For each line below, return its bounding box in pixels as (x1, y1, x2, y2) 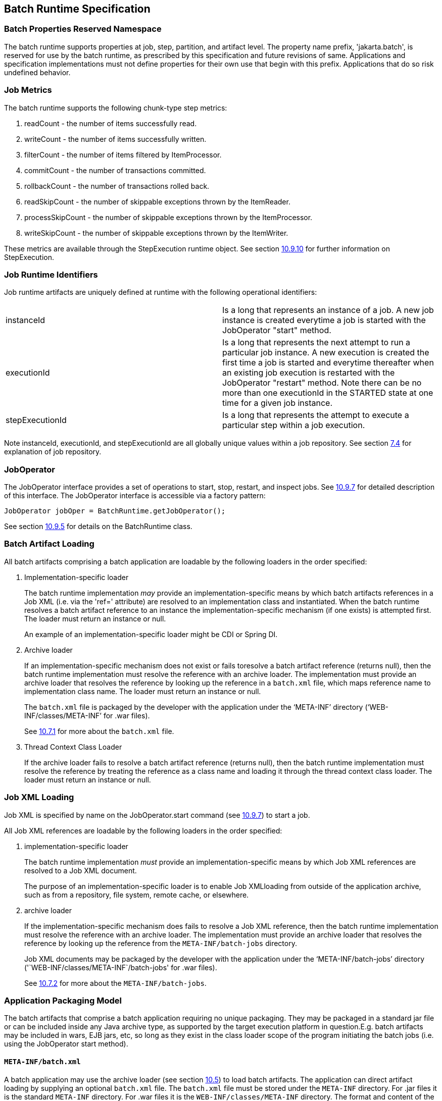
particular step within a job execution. (222, 420, 365, 431)
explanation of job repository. (4, 447, 102, 456)
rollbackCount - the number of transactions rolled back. (24, 181, 210, 190)
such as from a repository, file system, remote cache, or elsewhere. (24, 890, 249, 899)
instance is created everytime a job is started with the (222, 315, 426, 326)
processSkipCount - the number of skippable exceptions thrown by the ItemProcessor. (24, 213, 313, 222)
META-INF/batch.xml (4, 1057, 81, 1066)
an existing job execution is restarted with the (222, 368, 395, 378)
